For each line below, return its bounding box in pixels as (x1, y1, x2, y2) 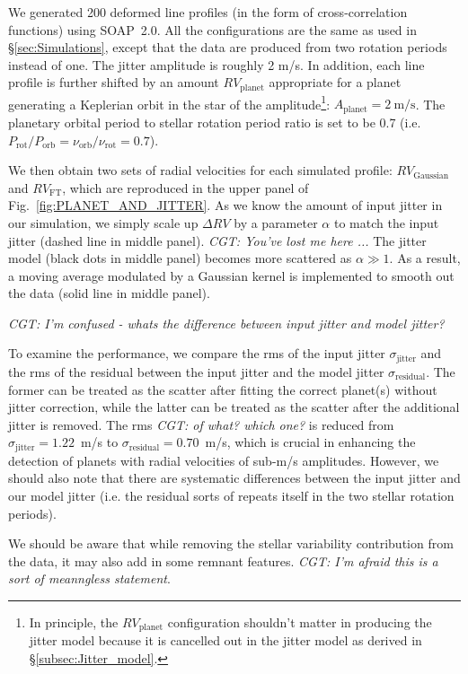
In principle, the (29, 612, 119, 631)
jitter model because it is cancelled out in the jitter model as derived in (29, 631, 422, 650)
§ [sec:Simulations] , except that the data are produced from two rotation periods (8, 38, 447, 57)
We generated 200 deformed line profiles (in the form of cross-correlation (8, 3, 408, 21)
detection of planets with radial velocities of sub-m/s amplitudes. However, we (8, 451, 439, 469)
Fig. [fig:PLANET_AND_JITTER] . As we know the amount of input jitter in (8, 196, 443, 214)
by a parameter (234, 213, 318, 232)
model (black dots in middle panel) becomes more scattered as (8, 249, 352, 267)
